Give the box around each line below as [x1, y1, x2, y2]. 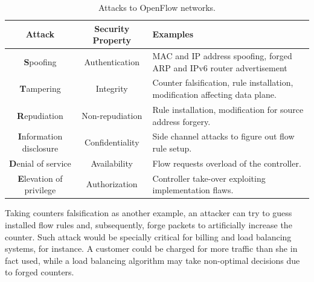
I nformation [18, 130, 63, 143]
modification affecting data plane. [152, 88, 277, 101]
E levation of [18, 171, 63, 184]
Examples [152, 28, 193, 40]
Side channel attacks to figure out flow [152, 130, 295, 143]
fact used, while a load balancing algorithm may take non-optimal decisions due [5, 254, 300, 266]
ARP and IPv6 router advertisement [152, 61, 287, 74]
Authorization [86, 178, 138, 190]
